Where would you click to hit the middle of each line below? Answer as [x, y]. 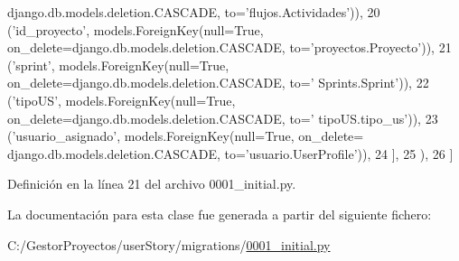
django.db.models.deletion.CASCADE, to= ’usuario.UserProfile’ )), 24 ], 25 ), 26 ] [230, 153]
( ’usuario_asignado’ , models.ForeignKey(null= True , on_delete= [186, 136]
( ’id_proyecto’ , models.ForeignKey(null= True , [136, 29]
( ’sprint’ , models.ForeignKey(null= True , [118, 65]
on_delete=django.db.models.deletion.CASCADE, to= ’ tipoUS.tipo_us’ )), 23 [223, 118]
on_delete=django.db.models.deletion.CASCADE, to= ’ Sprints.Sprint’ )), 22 [218, 83]
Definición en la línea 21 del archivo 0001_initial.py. [152, 184]
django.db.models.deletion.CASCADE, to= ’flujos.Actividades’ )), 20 [194, 12]
